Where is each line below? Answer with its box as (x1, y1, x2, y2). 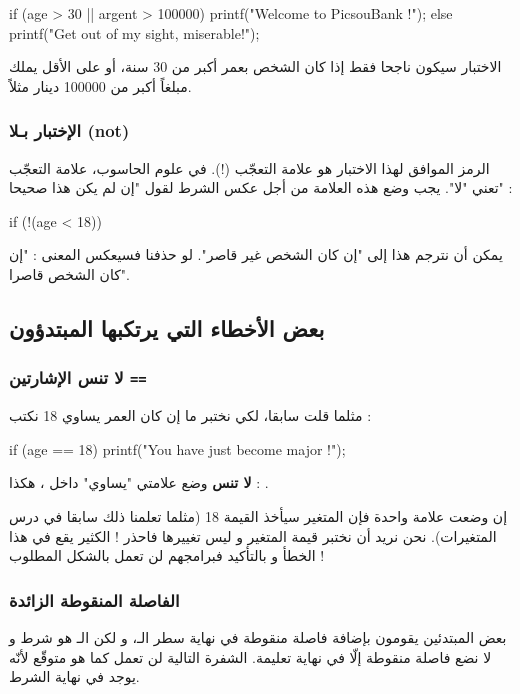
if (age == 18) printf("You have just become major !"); (9, 438, 346, 459)
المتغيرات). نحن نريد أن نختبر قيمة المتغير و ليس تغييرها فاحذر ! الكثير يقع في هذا (9, 525, 497, 546)
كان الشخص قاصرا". (9, 263, 130, 284)
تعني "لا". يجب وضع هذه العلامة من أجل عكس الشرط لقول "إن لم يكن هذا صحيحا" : (9, 177, 513, 198)
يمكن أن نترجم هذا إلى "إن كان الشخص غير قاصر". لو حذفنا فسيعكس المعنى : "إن (9, 244, 503, 265)
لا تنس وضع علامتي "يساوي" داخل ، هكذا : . (9, 472, 269, 493)
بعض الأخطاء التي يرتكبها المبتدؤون (9, 312, 325, 343)
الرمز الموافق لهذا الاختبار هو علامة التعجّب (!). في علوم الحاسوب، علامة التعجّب (9, 157, 490, 178)
